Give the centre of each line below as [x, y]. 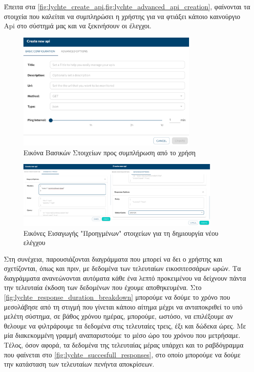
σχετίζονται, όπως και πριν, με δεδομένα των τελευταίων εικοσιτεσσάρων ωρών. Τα [123, 268]
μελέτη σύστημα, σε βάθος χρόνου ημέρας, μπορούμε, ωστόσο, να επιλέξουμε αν [118, 316]
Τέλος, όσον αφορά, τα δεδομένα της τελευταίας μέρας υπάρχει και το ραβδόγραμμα [124, 345]
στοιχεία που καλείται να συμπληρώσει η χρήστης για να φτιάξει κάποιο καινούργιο [122, 16]
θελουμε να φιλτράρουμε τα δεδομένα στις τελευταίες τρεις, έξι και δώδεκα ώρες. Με [125, 325]
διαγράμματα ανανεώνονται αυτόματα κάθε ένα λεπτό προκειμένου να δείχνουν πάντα [125, 278]
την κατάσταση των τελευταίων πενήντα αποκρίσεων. [79, 364]
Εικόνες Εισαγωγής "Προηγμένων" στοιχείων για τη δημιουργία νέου [121, 233]
